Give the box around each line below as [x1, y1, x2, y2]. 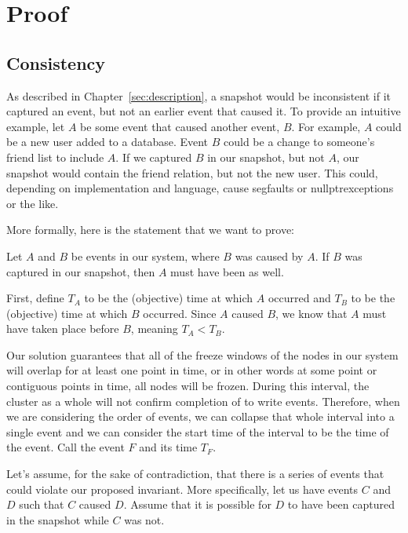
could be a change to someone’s [224, 133, 375, 150]
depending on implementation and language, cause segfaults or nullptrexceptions [6, 180, 394, 196]
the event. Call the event [6, 439, 125, 455]
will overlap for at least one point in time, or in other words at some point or [6, 362, 377, 378]
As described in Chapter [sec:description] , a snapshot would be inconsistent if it [6, 87, 391, 104]
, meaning [130, 320, 178, 337]
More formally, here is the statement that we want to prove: [6, 221, 294, 238]
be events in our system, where [71, 247, 220, 264]
